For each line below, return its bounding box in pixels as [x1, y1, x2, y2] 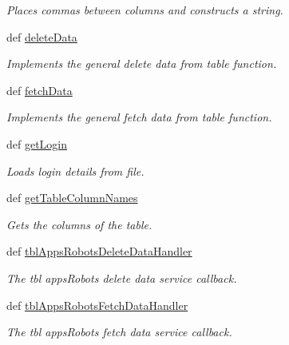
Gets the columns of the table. [6, 216, 152, 232]
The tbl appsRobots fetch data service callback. [6, 323, 232, 340]
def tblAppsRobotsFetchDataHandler [6, 296, 188, 313]
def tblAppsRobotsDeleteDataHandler [6, 243, 192, 260]
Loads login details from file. [6, 162, 144, 179]
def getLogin [6, 135, 68, 152]
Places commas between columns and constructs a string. [6, 2, 283, 18]
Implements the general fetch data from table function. [6, 109, 272, 125]
